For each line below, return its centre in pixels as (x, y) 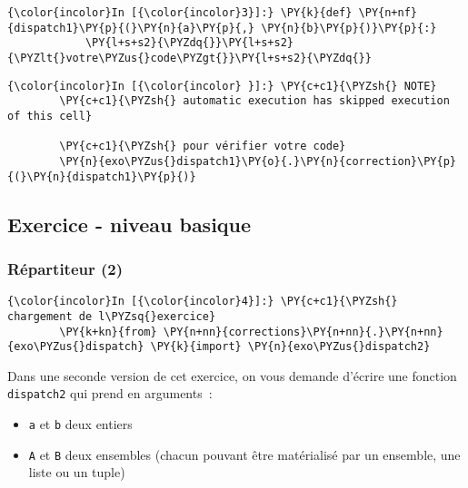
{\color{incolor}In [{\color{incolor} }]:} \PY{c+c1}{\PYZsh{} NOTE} (222, 86)
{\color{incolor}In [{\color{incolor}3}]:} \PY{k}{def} (180, 13)
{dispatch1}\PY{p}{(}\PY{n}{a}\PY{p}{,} (131, 28)
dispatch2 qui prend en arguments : (110, 393)
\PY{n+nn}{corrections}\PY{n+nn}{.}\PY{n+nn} (303, 332)
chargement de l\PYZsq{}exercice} (112, 316)
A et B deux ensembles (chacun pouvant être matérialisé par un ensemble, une (244, 454)
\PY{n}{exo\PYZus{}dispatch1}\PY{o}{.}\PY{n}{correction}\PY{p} (258, 161)
